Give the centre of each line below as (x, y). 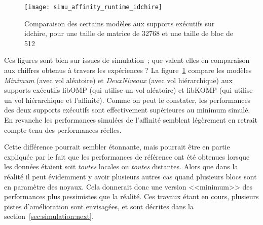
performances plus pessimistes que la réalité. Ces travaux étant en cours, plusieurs (131, 196)
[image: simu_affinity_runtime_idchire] (93, 7)
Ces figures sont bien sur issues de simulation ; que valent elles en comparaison (127, 60)
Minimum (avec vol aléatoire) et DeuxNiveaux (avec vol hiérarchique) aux (118, 80)
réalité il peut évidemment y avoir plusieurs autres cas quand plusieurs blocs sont (130, 176)
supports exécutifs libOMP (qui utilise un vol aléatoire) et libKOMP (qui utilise (128, 90)
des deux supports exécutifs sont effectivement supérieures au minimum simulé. (127, 110)
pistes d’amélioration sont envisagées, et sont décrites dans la (99, 206)
